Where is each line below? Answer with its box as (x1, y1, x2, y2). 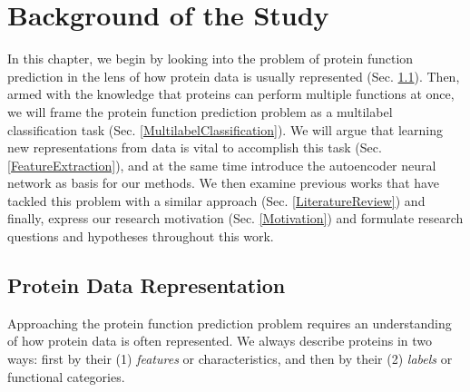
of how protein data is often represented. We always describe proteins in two (7, 331, 433, 350)
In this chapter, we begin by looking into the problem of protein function (7, 49, 414, 68)
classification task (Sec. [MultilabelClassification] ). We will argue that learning (7, 120, 444, 139)
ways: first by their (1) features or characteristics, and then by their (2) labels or (7, 349, 453, 368)
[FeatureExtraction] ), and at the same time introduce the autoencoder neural (7, 155, 436, 174)
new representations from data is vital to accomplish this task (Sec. (7, 138, 382, 157)
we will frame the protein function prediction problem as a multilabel (7, 102, 393, 121)
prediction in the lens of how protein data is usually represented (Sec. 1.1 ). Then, (7, 66, 460, 85)
